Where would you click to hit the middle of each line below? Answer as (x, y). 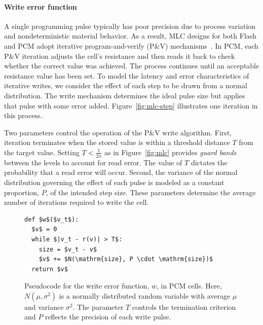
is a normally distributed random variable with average (145, 295)
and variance (44, 306)
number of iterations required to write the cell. (77, 202)
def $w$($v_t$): (52, 219)
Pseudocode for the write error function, (87, 286)
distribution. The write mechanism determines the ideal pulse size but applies (125, 95)
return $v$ (50, 269)
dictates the (209, 162)
